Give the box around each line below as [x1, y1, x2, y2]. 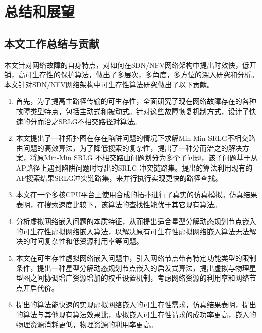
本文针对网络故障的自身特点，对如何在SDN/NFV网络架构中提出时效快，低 [4, 59, 250, 70]
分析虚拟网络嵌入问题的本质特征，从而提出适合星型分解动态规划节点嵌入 [16, 216, 256, 227]
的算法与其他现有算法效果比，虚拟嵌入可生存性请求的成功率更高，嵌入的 [16, 309, 256, 320]
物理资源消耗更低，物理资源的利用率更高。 [16, 319, 158, 329]
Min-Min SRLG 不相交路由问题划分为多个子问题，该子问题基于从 [44, 152, 258, 163]
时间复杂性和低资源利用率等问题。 [30, 236, 143, 246]
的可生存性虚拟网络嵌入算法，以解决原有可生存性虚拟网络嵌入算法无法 [16, 226, 249, 236]
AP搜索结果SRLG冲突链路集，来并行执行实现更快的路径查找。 [16, 172, 222, 183]
